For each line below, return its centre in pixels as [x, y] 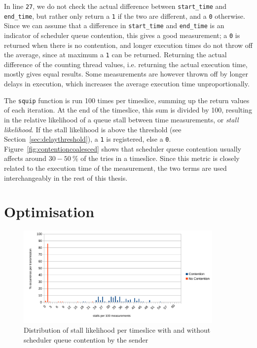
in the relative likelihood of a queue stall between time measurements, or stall [121, 119]
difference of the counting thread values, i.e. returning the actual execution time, [126, 64]
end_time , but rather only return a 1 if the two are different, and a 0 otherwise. [125, 16]
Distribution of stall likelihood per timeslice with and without [117, 329]
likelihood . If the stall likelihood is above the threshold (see [93, 129]
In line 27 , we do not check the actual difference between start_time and [115, 6]
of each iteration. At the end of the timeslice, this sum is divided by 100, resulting [128, 110]
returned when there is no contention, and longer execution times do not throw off [128, 45]
